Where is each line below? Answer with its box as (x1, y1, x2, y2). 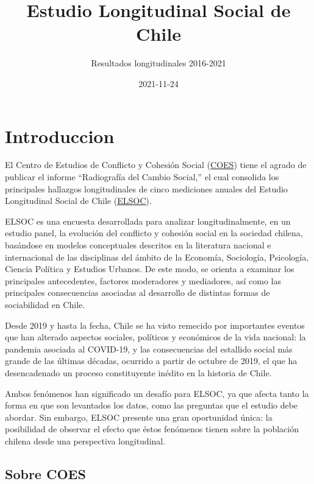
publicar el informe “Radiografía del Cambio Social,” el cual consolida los (5, 170, 279, 183)
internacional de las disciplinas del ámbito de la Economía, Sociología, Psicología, (5, 250, 309, 263)
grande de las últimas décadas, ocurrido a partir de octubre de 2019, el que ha (5, 354, 298, 367)
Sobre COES (5, 464, 86, 483)
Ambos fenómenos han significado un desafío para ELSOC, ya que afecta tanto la (5, 387, 309, 399)
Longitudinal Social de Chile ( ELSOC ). (5, 194, 152, 207)
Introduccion (5, 123, 115, 148)
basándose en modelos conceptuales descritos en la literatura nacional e (5, 239, 271, 251)
